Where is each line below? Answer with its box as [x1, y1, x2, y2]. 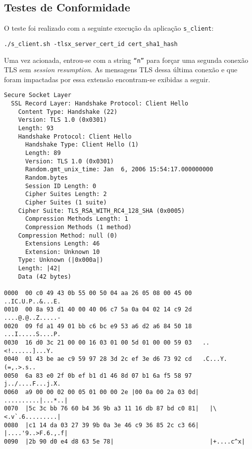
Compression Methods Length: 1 [25, 215, 128, 223]
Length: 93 [18, 124, 54, 132]
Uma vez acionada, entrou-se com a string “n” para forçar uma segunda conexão [4, 54, 249, 65]
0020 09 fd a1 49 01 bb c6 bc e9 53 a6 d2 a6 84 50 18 [4, 322, 192, 330]
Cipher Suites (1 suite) [25, 199, 107, 206]
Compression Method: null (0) [18, 232, 118, 239]
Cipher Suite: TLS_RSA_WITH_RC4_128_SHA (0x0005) [18, 207, 185, 214]
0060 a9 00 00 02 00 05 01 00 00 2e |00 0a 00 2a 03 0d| [4, 388, 199, 396]
